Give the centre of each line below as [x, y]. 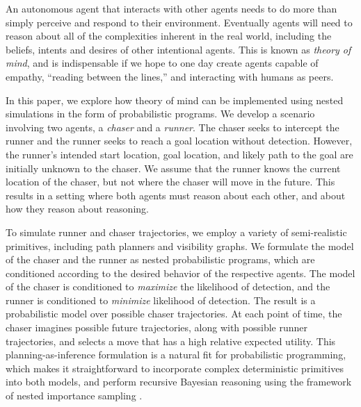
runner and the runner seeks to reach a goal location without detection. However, [179, 141]
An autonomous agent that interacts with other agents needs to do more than [171, 8]
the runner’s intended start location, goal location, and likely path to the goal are [179, 154]
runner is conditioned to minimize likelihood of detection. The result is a [161, 300]
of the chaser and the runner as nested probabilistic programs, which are [160, 259]
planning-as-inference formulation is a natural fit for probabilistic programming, [176, 355]
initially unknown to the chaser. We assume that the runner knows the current [173, 168]
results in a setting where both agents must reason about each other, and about [176, 195]
